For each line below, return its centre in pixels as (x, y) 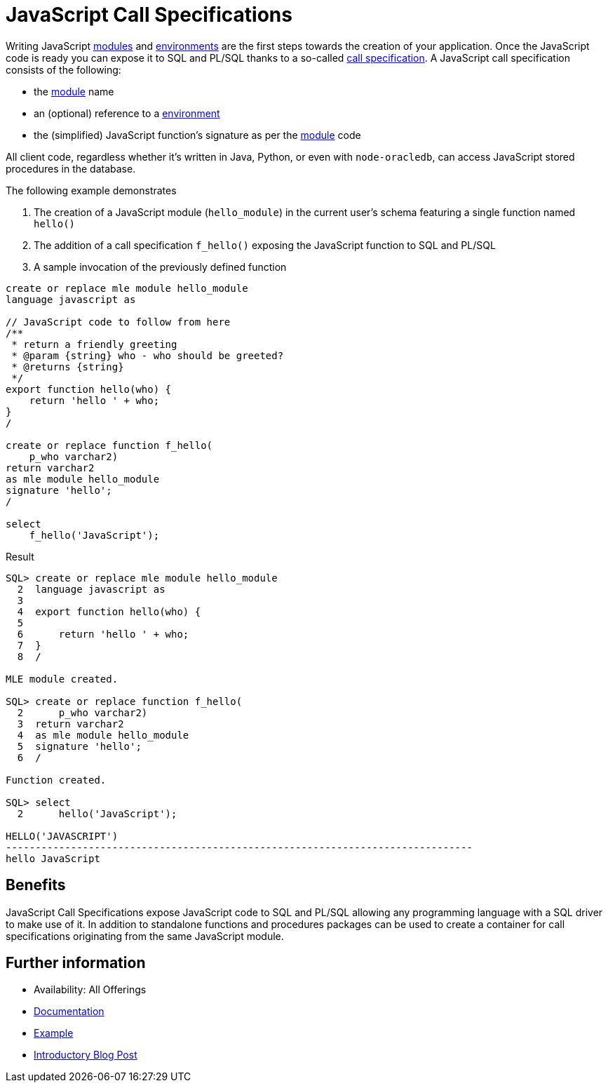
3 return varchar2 (70, 724)
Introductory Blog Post (86, 1055)
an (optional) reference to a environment (127, 113)
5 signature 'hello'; (79, 746)
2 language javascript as (91, 589)
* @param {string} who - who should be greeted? (148, 355)
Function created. (56, 780)
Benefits (36, 885)
